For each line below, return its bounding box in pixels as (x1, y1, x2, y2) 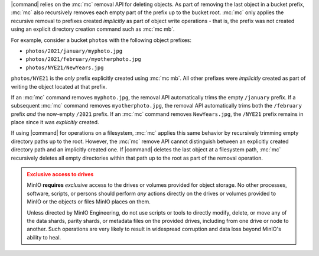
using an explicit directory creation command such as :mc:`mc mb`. (11, 25, 175, 33)
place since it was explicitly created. (11, 119, 100, 126)
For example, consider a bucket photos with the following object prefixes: (11, 36, 192, 44)
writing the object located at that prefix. (11, 83, 108, 90)
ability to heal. (27, 234, 61, 241)
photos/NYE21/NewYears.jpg (25, 64, 104, 71)
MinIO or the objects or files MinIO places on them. (27, 198, 151, 205)
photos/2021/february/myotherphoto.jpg (25, 56, 141, 63)
